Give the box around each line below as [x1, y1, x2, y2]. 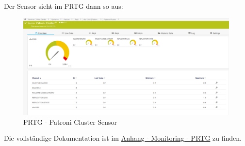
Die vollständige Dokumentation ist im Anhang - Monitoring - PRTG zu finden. [4, 133, 242, 143]
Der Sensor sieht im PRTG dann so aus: [4, 1, 123, 11]
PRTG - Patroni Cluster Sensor [23, 116, 117, 127]
